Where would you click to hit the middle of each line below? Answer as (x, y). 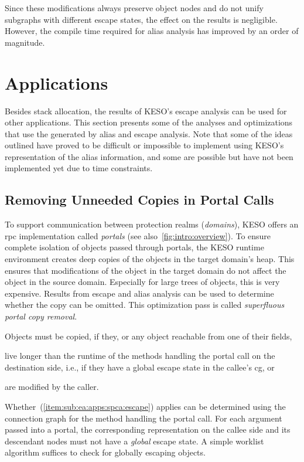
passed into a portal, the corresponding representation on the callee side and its (148, 429)
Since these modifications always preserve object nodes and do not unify (134, 8)
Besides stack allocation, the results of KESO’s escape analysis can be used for (146, 111)
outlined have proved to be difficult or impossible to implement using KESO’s (144, 145)
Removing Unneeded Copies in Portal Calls (139, 200)
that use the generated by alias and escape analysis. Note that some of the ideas (149, 133)
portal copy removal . (41, 316)
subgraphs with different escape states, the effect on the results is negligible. (141, 19)
